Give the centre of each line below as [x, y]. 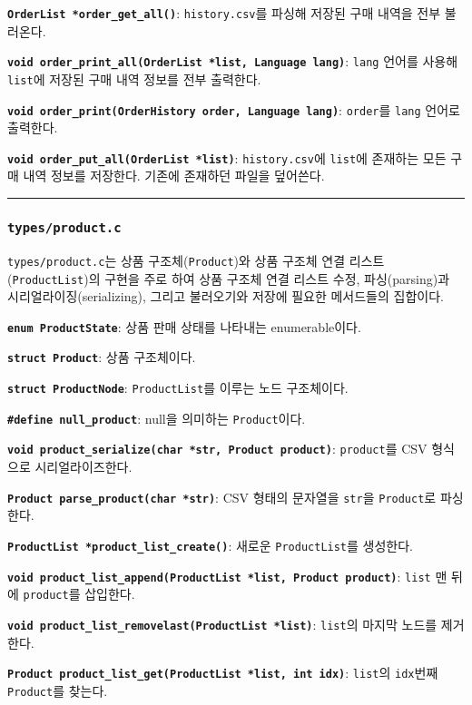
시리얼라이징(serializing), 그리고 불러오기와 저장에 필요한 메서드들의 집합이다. [226, 296]
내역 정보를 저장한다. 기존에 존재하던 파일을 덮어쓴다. [174, 176]
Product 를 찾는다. [58, 690]
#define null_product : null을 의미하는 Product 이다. [157, 418]
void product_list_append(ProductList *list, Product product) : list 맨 [227, 576]
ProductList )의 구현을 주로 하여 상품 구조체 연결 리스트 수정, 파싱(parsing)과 [231, 278]
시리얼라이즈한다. [84, 467]
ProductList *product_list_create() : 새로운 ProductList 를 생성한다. [210, 545]
